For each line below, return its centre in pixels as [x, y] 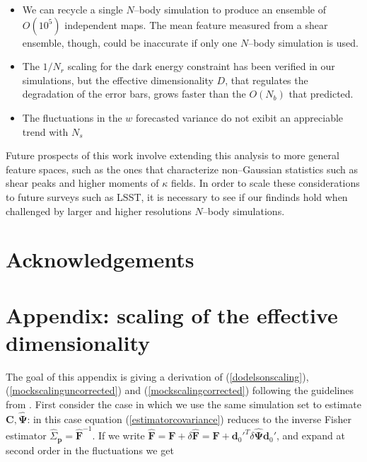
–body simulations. [244, 210]
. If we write [118, 435]
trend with [45, 131]
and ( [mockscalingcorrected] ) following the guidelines [239, 390]
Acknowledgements [100, 259]
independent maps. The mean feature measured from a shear [196, 24]
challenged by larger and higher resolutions [99, 210]
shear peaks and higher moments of [82, 183]
